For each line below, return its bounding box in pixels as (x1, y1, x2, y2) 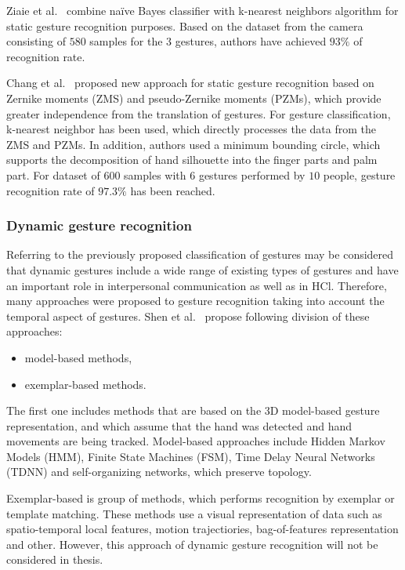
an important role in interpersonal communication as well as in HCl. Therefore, (6, 277, 387, 293)
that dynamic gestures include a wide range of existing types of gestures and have (6, 261, 399, 278)
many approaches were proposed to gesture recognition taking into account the (6, 292, 385, 309)
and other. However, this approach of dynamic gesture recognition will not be (6, 536, 378, 552)
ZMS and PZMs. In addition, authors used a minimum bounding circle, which (6, 136, 381, 152)
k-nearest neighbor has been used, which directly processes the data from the (6, 121, 376, 137)
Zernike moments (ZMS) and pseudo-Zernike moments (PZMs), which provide (6, 89, 381, 106)
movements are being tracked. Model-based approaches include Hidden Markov (6, 433, 385, 449)
